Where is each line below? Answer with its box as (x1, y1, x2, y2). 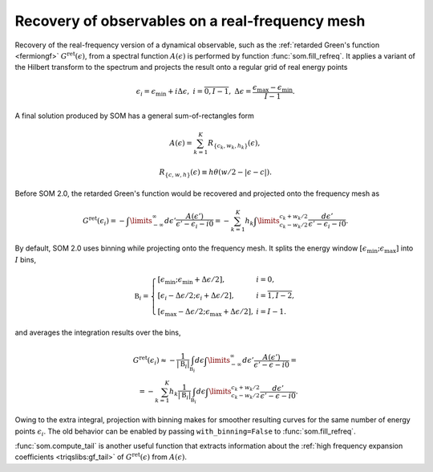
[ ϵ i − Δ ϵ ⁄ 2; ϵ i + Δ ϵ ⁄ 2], (157, 291, 234, 302)
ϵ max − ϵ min (253, 83, 293, 94)
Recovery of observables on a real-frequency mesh (14, 12, 366, 30)
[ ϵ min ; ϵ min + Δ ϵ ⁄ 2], (157, 275, 225, 286)
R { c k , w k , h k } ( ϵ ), (207, 139, 261, 151)
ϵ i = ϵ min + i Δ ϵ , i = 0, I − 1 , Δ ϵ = (136, 87, 252, 98)
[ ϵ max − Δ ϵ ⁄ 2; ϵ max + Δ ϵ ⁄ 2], (157, 307, 254, 318)
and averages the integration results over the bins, (14, 328, 181, 337)
